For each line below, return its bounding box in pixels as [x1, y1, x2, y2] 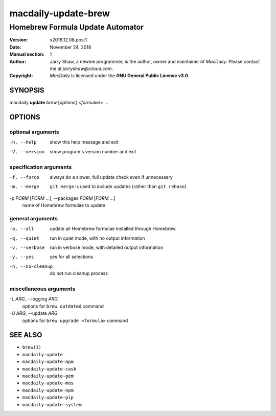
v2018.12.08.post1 [50, 37, 87, 43]
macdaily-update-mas [22, 380, 74, 386]
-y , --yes [9, 254, 34, 260]
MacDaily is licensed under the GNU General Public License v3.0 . [50, 73, 190, 79]
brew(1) [22, 344, 42, 350]
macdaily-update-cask [22, 366, 77, 372]
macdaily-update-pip [22, 395, 74, 401]
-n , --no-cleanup [9, 263, 53, 269]
